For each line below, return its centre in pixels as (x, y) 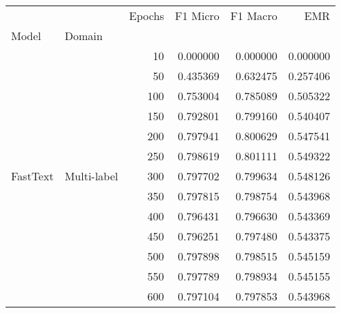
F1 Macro (254, 16)
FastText (32, 176)
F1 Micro (197, 16)
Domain (84, 36)
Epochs (147, 16)
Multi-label (91, 176)
